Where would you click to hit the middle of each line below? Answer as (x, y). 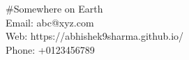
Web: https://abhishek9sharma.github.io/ (95, 36)
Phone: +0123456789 (50, 49)
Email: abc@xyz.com (50, 22)
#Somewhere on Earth (54, 8)
